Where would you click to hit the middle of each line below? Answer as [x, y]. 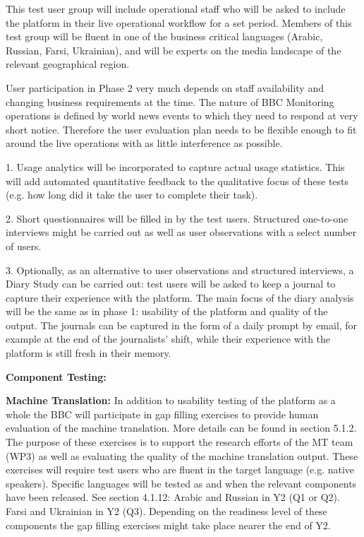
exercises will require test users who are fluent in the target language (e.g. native [180, 470]
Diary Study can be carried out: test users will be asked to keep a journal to [171, 284]
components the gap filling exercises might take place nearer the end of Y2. [168, 525]
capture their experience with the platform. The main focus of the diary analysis [180, 297]
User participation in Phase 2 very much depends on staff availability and [165, 87]
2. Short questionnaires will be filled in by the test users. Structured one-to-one [177, 218]
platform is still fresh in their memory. [89, 353]
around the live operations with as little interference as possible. [144, 143]
